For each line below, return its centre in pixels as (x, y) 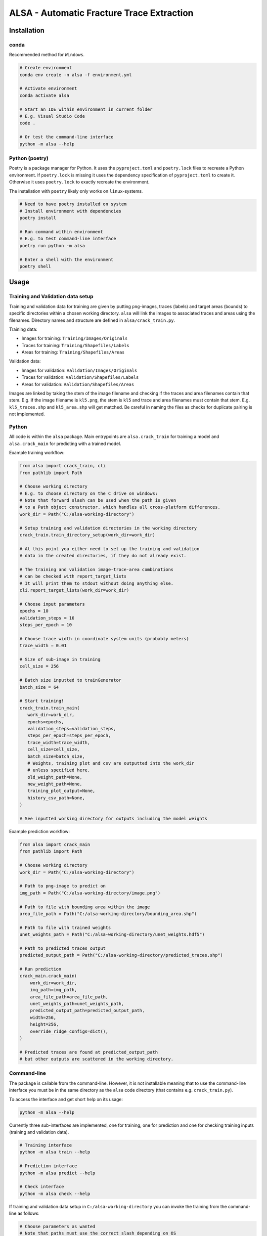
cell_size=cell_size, (54, 750)
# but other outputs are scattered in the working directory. (96, 1059)
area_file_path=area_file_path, (69, 997)
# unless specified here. (59, 770)
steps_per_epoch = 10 (46, 625)
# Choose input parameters (52, 604)
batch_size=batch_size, (56, 756)
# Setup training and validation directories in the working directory (108, 528)
